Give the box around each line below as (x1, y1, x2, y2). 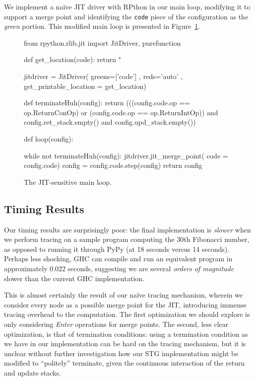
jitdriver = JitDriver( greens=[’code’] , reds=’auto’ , (24, 71, 183, 81)
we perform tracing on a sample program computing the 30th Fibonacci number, (4, 234, 250, 244)
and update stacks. (4, 367, 61, 378)
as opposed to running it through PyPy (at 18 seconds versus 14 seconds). (4, 243, 230, 254)
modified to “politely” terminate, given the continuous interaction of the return (4, 358, 245, 368)
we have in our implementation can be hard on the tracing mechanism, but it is (4, 338, 246, 349)
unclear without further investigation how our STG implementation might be (4, 348, 239, 358)
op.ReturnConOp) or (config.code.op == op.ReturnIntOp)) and (24, 107, 218, 117)
